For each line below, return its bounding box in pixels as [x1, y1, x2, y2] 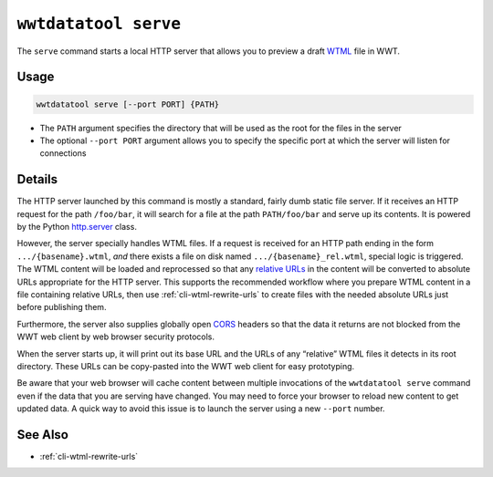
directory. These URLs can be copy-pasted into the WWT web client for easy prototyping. [16, 360, 355, 371]
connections [39, 148, 87, 159]
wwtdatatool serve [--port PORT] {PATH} [36, 99, 219, 109]
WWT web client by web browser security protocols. [16, 331, 215, 342]
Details [16, 171, 58, 187]
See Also [16, 427, 68, 442]
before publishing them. [16, 302, 107, 313]
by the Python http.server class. [16, 222, 137, 232]
